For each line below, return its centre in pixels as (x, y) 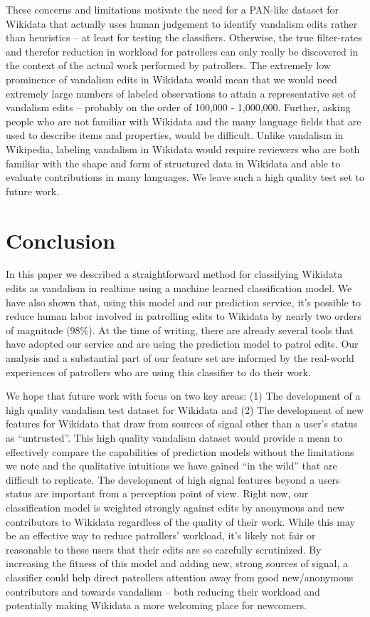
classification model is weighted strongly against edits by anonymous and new (175, 507)
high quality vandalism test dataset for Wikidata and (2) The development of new (185, 409)
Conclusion (61, 240)
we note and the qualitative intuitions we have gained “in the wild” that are (171, 466)
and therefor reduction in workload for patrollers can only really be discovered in (182, 51)
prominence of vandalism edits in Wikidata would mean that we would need (171, 79)
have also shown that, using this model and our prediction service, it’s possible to (183, 302)
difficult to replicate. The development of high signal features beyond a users (173, 479)
